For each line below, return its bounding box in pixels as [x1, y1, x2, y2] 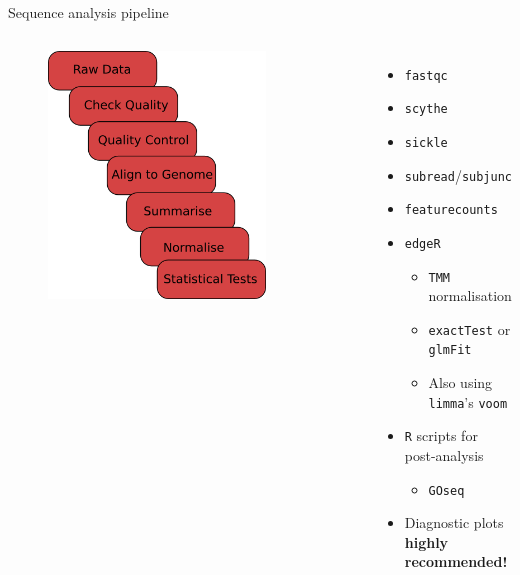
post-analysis [404, 445, 484, 465]
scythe [404, 102, 448, 117]
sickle [404, 135, 448, 150]
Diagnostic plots [404, 512, 504, 533]
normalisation [428, 285, 512, 306]
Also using [428, 372, 493, 393]
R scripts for [404, 425, 478, 446]
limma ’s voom [428, 391, 508, 412]
